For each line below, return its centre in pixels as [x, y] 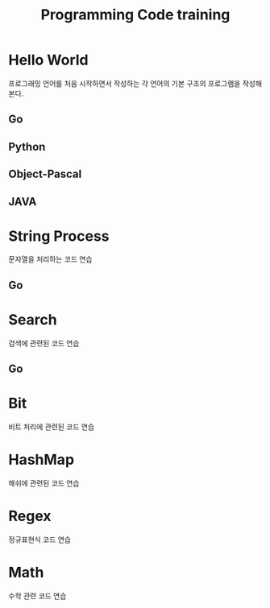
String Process [59, 236]
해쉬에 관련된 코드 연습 [44, 483]
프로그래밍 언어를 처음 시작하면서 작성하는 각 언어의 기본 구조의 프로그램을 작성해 [135, 83]
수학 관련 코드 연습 [37, 596]
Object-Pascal [45, 174]
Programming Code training [135, 15]
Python [27, 147]
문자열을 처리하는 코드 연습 [50, 259]
